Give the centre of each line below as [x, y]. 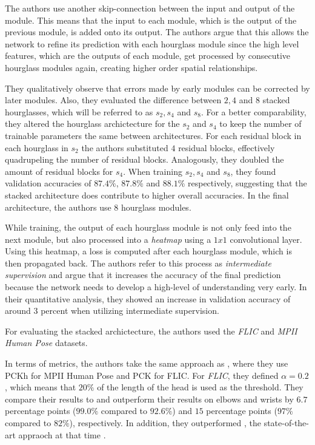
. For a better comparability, [254, 111]
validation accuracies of [48, 183]
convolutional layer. [266, 239]
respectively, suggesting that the [247, 183]
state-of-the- [287, 423]
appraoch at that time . [62, 434]
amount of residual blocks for [59, 171]
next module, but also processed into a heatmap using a [108, 239]
